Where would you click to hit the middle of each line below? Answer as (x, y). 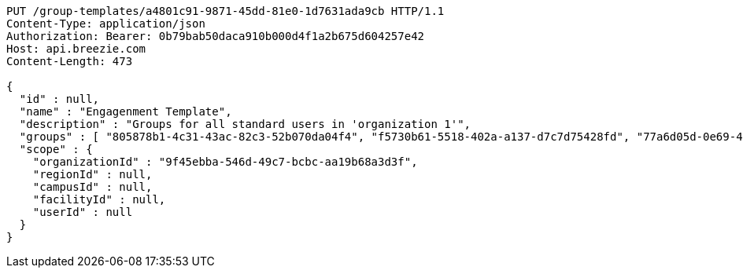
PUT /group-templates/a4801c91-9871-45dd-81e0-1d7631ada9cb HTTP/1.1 (225, 11)
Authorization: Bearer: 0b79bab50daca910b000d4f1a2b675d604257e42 (216, 36)
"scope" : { (56, 149)
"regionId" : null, (92, 174)
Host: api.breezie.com (76, 49)
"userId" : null (83, 212)
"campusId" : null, (92, 187)
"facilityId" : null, (99, 199)
